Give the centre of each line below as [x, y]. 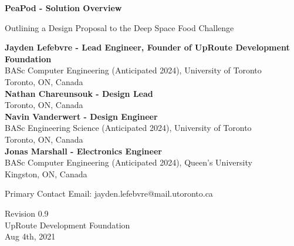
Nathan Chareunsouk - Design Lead [79, 93]
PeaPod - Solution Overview [63, 8]
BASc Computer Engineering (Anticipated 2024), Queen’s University [129, 162]
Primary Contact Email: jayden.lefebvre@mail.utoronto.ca [109, 193]
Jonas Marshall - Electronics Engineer [83, 151]
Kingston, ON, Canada [46, 173]
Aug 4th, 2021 [30, 236]
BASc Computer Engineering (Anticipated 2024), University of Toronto [133, 70]
